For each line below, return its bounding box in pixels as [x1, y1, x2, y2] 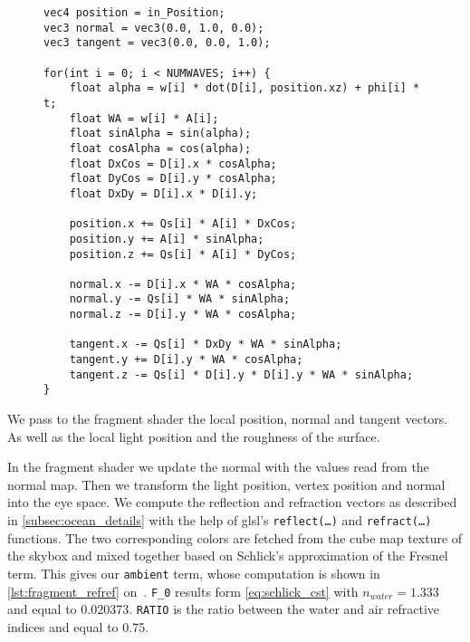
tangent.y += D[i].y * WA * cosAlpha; [69, 353, 303, 367]
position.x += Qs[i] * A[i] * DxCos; [69, 217, 297, 231]
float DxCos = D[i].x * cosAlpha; [69, 157, 277, 170]
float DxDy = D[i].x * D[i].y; [69, 187, 258, 200]
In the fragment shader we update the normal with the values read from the [7, 457, 429, 476]
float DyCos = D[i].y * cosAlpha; [69, 172, 277, 186]
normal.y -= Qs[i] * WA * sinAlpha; [69, 292, 291, 306]
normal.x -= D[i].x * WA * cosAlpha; [69, 277, 297, 291]
